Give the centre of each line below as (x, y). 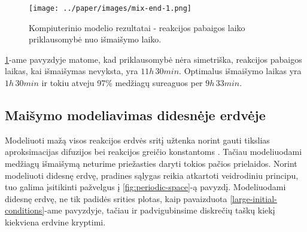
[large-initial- (253, 198)
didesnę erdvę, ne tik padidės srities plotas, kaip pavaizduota (116, 198)
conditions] (25, 210)
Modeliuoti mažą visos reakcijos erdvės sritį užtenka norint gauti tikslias (137, 140)
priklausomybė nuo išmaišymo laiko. (95, 39)
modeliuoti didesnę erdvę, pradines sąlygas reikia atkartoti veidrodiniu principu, (152, 175)
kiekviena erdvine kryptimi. (55, 222)
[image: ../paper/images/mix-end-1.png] (110, 8)
